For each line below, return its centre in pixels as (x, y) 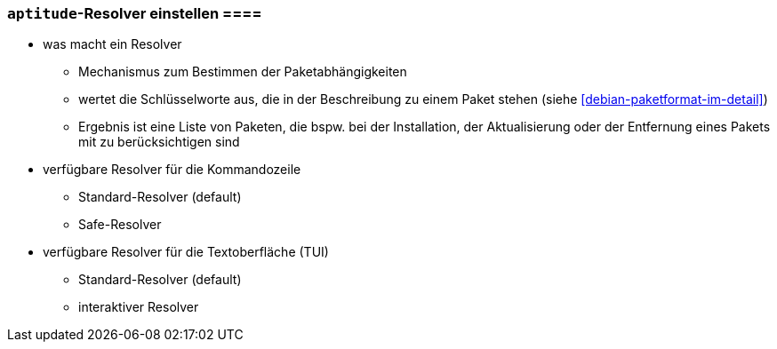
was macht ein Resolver (112, 44)
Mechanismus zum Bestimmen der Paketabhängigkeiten (243, 72)
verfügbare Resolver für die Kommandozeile (172, 170)
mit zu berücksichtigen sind (159, 142)
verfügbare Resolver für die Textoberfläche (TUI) (186, 252)
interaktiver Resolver (139, 307)
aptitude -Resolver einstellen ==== (135, 13)
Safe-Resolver (120, 225)
